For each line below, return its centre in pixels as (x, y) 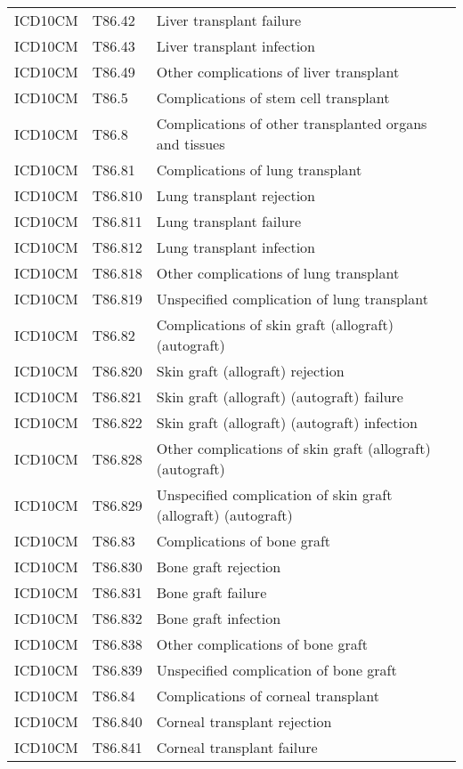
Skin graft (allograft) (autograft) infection (287, 422)
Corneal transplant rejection (244, 721)
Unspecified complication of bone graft (276, 670)
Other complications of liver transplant (278, 72)
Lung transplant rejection (236, 195)
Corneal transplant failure (237, 747)
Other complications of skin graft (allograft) (293, 448)
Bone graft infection (219, 618)
